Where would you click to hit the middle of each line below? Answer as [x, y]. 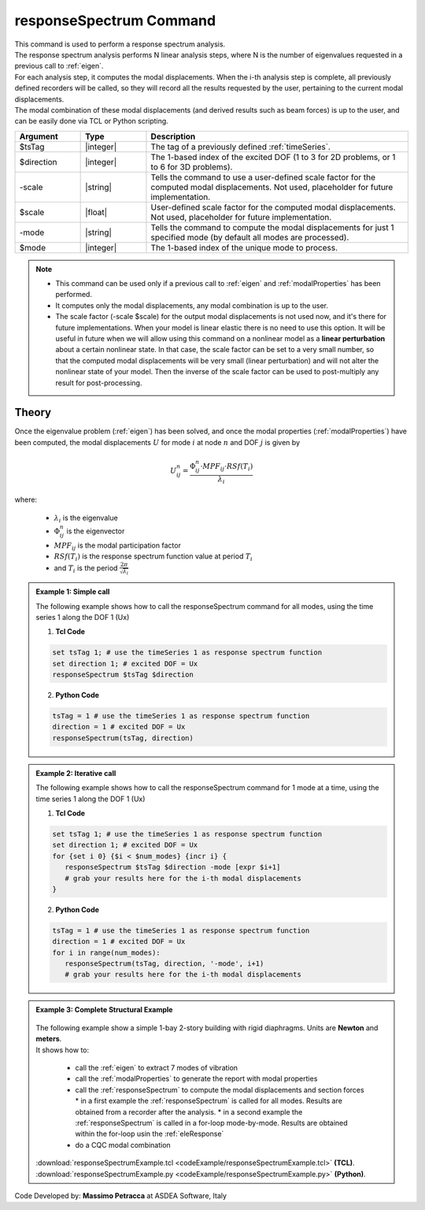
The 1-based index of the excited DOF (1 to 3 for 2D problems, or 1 [273, 157]
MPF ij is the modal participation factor [117, 546]
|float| [96, 212]
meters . [49, 1039]
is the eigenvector [96, 531]
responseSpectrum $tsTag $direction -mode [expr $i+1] [172, 867]
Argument [39, 136]
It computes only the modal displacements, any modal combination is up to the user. [192, 305]
